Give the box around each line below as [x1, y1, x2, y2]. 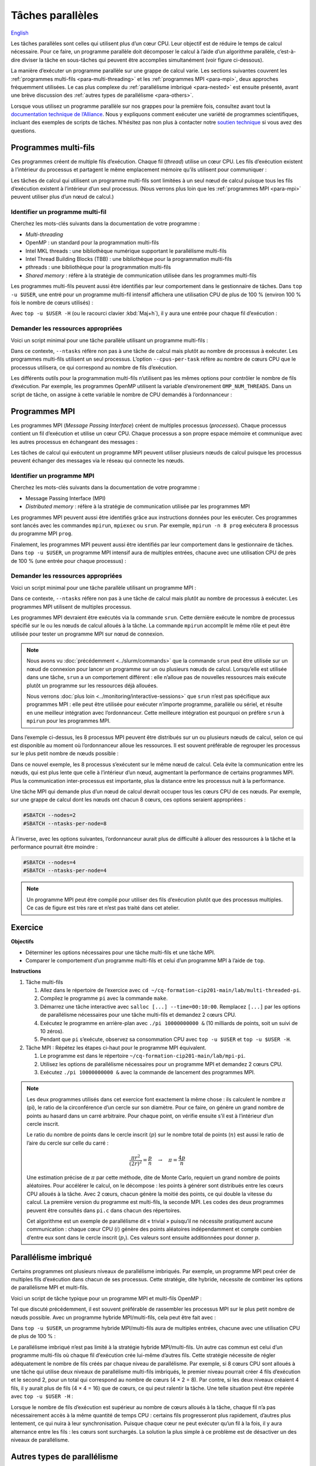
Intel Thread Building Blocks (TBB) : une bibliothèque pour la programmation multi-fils [25, 256, 232, 263]
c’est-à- [277, 48, 297, 55]
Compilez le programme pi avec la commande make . [40, 995, 168, 1002]
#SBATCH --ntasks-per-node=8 [23, 820, 107, 827]
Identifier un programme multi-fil [11, 208, 107, 216]
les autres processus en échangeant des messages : [11, 438, 138, 445]
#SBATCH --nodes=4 [23, 859, 76, 866]
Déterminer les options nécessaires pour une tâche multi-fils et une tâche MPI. [25, 949, 216, 956]
